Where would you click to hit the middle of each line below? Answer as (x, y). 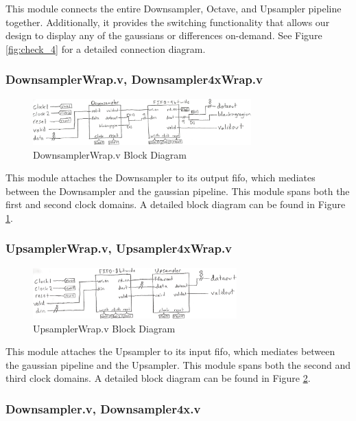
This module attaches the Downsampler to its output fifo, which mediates (161, 178)
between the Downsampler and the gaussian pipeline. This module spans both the (178, 191)
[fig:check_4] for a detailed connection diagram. (106, 48)
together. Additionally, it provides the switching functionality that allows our (168, 22)
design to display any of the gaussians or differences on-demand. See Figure (164, 35)
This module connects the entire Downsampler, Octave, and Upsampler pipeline (174, 8)
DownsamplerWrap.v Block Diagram (110, 154)
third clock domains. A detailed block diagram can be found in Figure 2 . (158, 378)
